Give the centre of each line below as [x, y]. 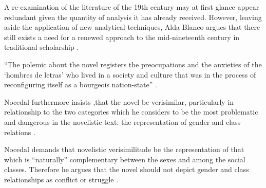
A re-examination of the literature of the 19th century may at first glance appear [132, 7]
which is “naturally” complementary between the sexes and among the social [125, 159]
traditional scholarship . [42, 47]
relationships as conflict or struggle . [61, 179]
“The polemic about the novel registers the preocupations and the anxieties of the [133, 64]
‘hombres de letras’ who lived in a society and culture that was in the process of [130, 74]
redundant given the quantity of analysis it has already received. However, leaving [133, 17]
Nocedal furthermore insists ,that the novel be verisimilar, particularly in [119, 101]
